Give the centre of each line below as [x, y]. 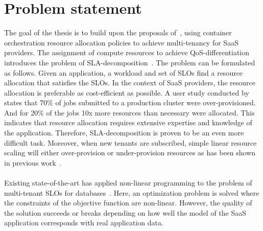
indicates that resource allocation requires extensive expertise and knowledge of [128, 122]
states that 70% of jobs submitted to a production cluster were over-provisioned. [130, 102]
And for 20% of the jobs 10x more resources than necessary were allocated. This [129, 112]
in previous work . [33, 162]
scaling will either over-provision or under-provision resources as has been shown [130, 153]
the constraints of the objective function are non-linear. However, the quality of [128, 203]
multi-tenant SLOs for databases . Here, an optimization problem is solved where [132, 192]
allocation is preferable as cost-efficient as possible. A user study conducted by [127, 92]
